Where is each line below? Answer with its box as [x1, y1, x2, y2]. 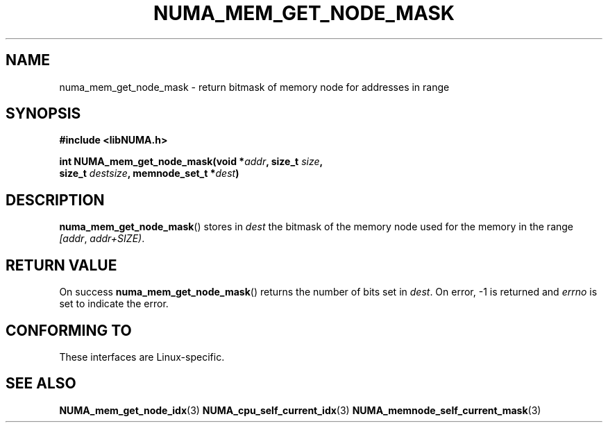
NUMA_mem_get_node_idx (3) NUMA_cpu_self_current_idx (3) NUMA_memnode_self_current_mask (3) [59, 404, 541, 416]
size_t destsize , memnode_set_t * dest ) [59, 167, 239, 180]
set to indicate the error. [59, 298, 169, 310]
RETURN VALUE [6, 256, 117, 274]
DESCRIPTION [6, 191, 105, 209]
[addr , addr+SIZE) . [59, 232, 145, 245]
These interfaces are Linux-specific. [59, 350, 225, 363]
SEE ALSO [6, 375, 76, 393]
